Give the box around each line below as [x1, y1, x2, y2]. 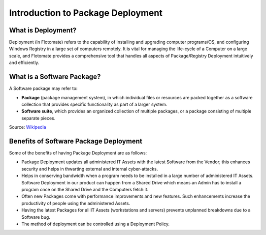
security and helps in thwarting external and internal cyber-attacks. [21, 166, 158, 172]
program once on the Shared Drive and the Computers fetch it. [21, 186, 149, 192]
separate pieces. [21, 115, 56, 121]
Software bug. [21, 214, 50, 220]
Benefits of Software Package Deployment [9, 137, 142, 145]
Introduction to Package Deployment [9, 7, 163, 18]
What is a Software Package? [9, 73, 101, 81]
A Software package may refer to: [9, 86, 78, 91]
